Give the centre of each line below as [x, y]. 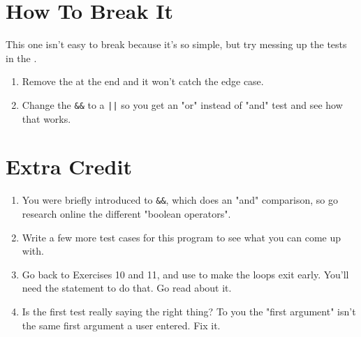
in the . [21, 58]
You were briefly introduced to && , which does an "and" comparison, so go [180, 200]
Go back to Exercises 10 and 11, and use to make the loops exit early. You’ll [185, 274]
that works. [46, 118]
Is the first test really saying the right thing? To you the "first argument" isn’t [189, 311]
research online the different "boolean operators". [126, 213]
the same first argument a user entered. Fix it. [121, 325]
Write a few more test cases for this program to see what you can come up [182, 237]
